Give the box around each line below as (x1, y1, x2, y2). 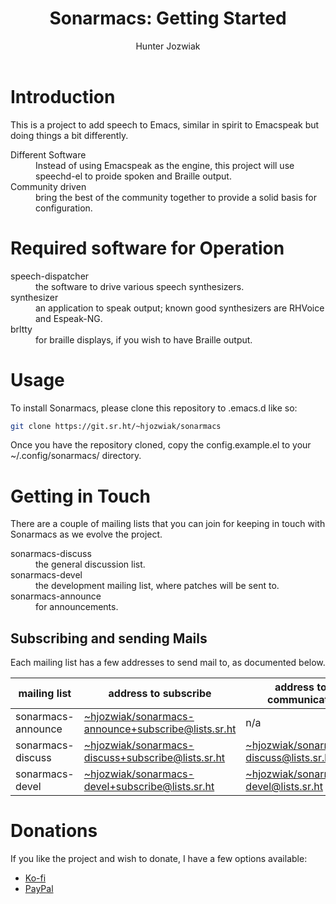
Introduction (10, 85, 116, 108)
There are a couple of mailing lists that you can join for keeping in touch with (10, 518, 326, 530)
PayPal (24, 883, 54, 895)
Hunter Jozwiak (135, 40, 201, 52)
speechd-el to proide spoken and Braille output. (35, 170, 232, 182)
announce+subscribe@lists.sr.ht (83, 722, 237, 736)
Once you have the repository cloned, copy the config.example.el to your (10, 439, 312, 451)
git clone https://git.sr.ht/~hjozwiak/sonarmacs (10, 421, 222, 431)
